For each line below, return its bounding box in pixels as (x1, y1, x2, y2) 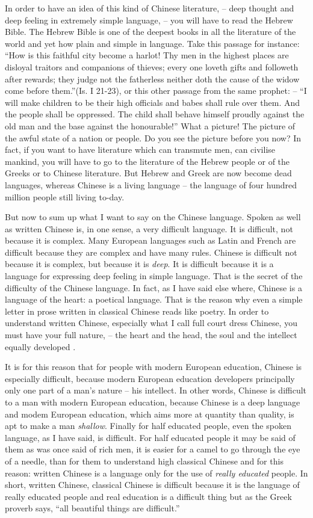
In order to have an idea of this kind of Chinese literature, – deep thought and (5, 2, 294, 14)
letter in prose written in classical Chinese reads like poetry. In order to (5, 304, 269, 317)
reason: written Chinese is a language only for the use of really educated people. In (5, 466, 308, 479)
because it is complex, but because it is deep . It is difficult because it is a (5, 257, 274, 270)
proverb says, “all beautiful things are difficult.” (5, 502, 180, 514)
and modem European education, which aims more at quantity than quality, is (5, 407, 294, 420)
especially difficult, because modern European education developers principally (5, 372, 295, 384)
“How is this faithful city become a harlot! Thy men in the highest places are (5, 49, 289, 61)
